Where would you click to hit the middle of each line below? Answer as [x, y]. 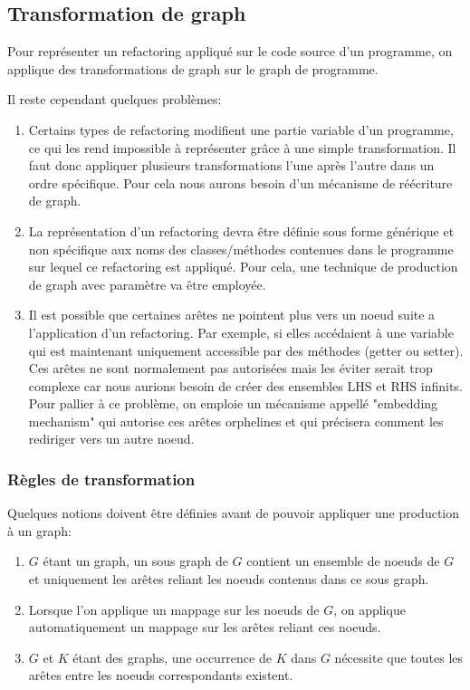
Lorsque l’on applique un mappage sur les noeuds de [174, 609]
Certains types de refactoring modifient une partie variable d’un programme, [241, 129]
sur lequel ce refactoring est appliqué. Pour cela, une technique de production [243, 267]
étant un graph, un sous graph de [135, 561]
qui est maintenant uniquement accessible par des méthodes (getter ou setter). [246, 350]
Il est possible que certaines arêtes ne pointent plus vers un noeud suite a [232, 315]
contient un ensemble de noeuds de [343, 561]
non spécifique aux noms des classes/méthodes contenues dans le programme [241, 249]
